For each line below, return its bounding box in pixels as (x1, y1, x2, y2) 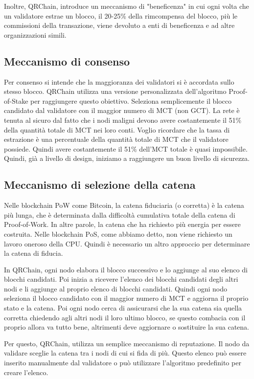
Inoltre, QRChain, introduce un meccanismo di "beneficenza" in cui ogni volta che (4, 1, 249, 11)
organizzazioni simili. (4, 29, 67, 40)
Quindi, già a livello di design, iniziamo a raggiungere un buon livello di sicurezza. (4, 153, 250, 163)
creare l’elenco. (4, 367, 48, 377)
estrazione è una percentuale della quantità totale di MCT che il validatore (4, 134, 229, 144)
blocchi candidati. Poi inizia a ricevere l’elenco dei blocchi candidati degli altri (4, 274, 238, 284)
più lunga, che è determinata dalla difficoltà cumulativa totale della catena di (4, 209, 235, 220)
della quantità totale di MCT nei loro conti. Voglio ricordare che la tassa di (4, 124, 230, 134)
